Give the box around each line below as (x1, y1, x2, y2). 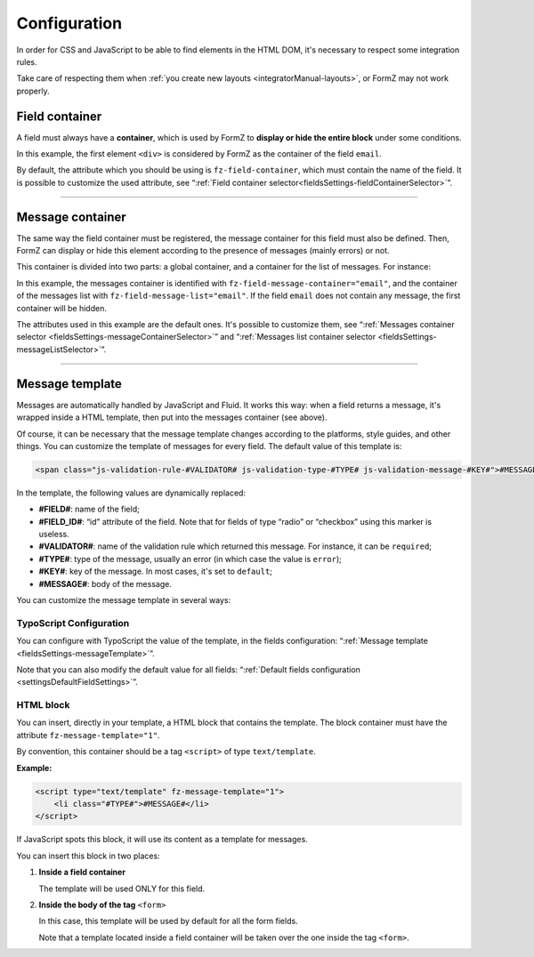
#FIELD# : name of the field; (38, 503, 140, 515)
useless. (38, 529, 70, 540)
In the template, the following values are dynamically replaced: (16, 487, 247, 498)
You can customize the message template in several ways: (16, 595, 231, 605)
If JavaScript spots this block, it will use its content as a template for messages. (16, 834, 309, 845)
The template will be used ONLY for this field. (38, 883, 206, 894)
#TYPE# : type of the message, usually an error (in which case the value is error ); (38, 553, 343, 564)
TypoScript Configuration (16, 616, 130, 629)
